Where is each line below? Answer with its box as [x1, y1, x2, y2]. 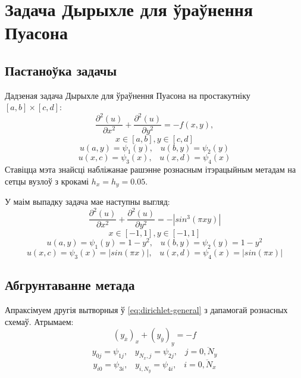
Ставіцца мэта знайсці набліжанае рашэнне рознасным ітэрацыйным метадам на [5, 163, 296, 176]
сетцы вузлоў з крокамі [5, 174, 89, 187]
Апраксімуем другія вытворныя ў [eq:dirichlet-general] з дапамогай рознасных [5, 304, 288, 316]
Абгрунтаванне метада [5, 276, 135, 294]
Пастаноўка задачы [5, 61, 117, 79]
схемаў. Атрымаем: [5, 315, 74, 327]
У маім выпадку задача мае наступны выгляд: [5, 195, 170, 208]
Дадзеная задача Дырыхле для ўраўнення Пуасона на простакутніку [5, 89, 250, 101]
